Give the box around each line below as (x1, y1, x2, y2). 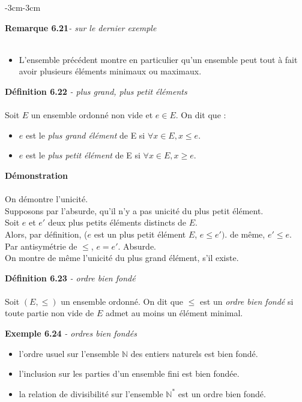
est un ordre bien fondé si (200, 295, 294, 307)
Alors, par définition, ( (5, 227, 88, 240)
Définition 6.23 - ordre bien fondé (5, 271, 136, 284)
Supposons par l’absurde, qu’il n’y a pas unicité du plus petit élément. (5, 204, 264, 217)
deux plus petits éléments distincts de (47, 216, 187, 229)
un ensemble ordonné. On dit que (61, 295, 184, 307)
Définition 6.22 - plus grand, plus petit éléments (5, 85, 187, 97)
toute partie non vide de (5, 307, 94, 319)
